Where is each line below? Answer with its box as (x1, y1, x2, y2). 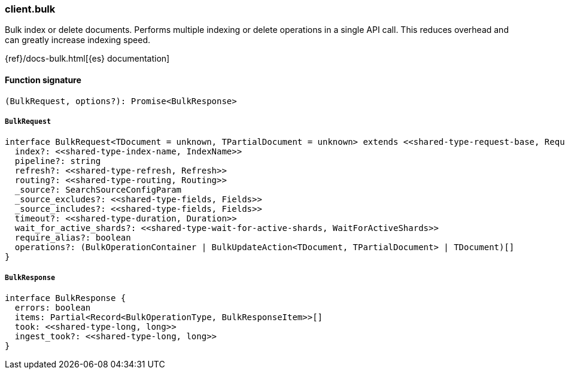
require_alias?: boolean (14, 233, 131, 243)
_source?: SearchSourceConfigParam (14, 185, 182, 195)
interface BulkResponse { (5, 293, 126, 303)
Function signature (5, 74, 81, 85)
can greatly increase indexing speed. (5, 35, 150, 45)
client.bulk (5, 3, 56, 15)
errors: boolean (14, 303, 91, 313)
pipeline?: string (14, 156, 101, 166)
